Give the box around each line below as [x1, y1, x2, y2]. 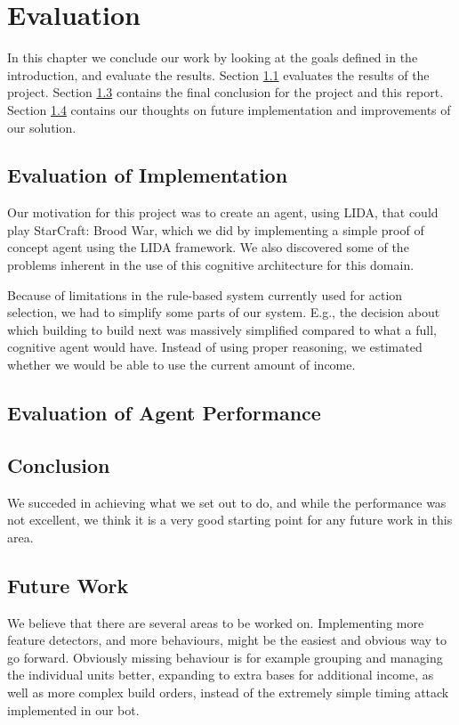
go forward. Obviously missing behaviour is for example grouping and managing [7, 648, 443, 666]
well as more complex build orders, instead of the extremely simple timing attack [7, 682, 449, 701]
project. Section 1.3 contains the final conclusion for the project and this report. [7, 83, 444, 102]
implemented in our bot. [7, 700, 140, 719]
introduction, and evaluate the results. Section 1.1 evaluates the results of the [7, 65, 430, 84]
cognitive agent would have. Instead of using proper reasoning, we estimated [7, 338, 423, 356]
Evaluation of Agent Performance [7, 399, 321, 427]
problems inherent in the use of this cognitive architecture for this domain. [7, 256, 415, 274]
